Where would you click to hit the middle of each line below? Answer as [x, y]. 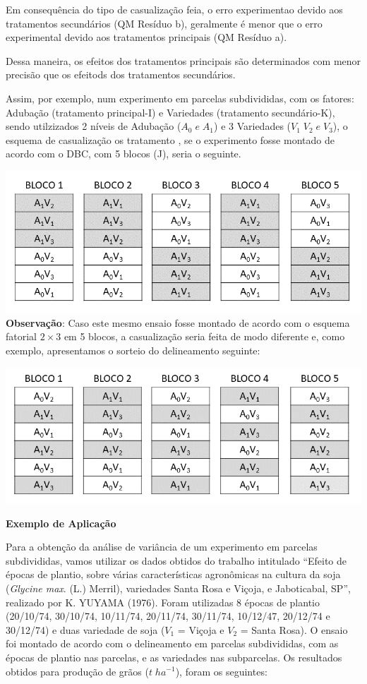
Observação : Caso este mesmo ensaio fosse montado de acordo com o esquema [178, 322]
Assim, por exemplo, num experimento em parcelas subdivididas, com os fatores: [180, 98]
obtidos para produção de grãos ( [77, 671]
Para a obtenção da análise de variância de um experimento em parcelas [162, 547]
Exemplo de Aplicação [61, 523]
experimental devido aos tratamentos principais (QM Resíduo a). [146, 37]
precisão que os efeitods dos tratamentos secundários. [121, 74]
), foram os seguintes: [221, 671]
